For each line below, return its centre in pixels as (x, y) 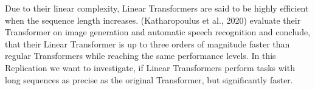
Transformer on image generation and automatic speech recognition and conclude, (158, 32)
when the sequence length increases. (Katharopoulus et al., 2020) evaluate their (153, 20)
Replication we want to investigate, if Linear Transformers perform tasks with (150, 67)
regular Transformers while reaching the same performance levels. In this (140, 56)
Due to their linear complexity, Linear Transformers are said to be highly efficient (157, 8)
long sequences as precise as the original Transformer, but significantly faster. (149, 79)
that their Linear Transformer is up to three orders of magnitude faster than (147, 43)
